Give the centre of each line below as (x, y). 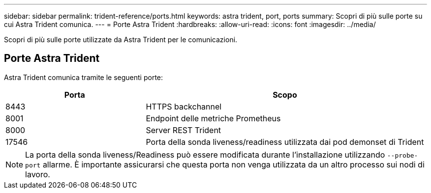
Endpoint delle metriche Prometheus (213, 118)
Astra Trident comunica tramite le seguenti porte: (84, 77)
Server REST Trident (184, 130)
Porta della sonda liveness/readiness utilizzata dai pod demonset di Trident (285, 142)
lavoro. (38, 174)
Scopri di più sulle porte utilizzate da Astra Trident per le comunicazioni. (121, 40)
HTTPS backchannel (184, 106)
